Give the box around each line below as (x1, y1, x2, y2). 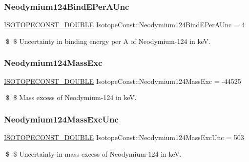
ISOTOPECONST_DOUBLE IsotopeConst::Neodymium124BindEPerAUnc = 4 (4, 20, 245, 30)
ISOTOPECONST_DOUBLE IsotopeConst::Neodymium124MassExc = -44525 (4, 76, 241, 86)
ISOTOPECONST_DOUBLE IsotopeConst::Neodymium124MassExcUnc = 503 (4, 132, 244, 142)
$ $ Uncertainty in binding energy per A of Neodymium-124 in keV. (5, 36, 210, 46)
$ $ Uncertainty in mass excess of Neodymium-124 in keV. (5, 148, 182, 159)
